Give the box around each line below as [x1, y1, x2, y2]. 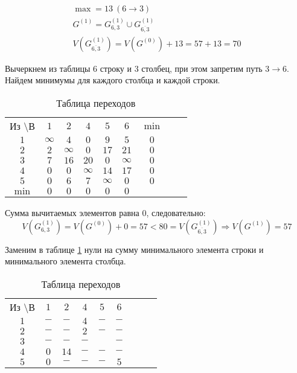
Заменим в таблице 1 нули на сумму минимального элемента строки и [5, 243, 264, 255]
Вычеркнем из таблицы [5, 62, 91, 74]
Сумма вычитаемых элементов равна [5, 206, 139, 219]
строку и [100, 62, 132, 74]
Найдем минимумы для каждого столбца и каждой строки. [5, 74, 220, 86]
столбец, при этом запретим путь [141, 62, 263, 74]
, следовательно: [146, 206, 206, 219]
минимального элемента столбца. [5, 255, 126, 267]
